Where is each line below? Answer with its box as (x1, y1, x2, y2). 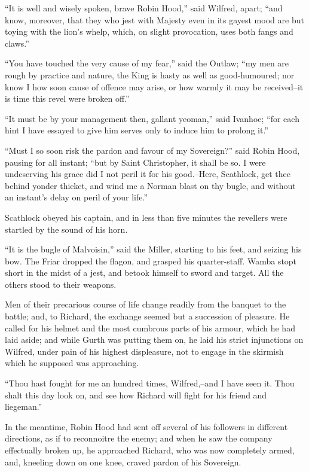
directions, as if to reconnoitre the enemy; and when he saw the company (5, 432, 273, 444)
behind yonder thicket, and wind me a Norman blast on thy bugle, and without (5, 179, 296, 191)
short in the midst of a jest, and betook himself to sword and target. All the (5, 266, 284, 279)
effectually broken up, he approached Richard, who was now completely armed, (5, 444, 295, 456)
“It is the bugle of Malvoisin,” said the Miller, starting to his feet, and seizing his (5, 243, 302, 255)
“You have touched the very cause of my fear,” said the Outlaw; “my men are (5, 57, 289, 69)
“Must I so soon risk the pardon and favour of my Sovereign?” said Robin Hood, (5, 144, 300, 156)
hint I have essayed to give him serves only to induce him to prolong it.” (5, 124, 268, 136)
